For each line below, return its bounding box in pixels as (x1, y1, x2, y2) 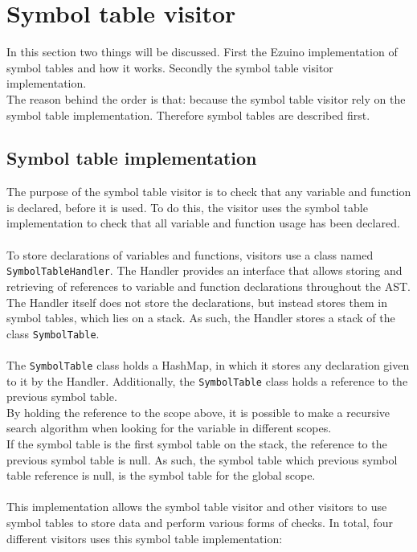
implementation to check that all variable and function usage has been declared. (6, 215, 400, 231)
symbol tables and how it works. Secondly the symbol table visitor (6, 59, 333, 76)
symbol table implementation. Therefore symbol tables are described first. (6, 106, 370, 123)
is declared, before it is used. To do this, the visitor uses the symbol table (6, 198, 368, 215)
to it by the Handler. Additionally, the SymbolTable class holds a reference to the (6, 372, 408, 389)
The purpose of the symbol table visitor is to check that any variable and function (6, 183, 411, 200)
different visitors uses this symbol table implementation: (6, 530, 283, 546)
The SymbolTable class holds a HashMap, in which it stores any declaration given (6, 356, 410, 373)
